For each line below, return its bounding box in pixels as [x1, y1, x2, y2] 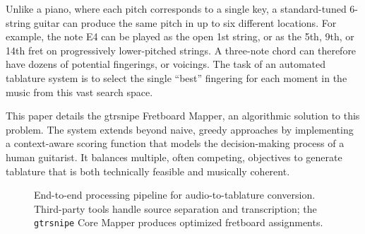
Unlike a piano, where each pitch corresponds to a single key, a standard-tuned [6, 1, 347, 16]
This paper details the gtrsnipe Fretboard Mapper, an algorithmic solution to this [6, 108, 360, 123]
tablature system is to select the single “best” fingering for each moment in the [6, 70, 347, 85]
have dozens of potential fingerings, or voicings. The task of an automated [6, 57, 326, 71]
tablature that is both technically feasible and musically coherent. [6, 163, 290, 178]
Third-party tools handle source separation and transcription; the [34, 201, 317, 216]
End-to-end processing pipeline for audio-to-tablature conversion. [34, 187, 316, 202]
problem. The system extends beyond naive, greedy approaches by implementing [6, 122, 354, 136]
